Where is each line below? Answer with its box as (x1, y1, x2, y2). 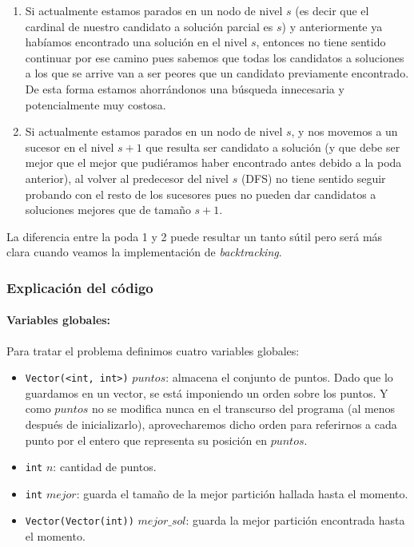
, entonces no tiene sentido (256, 34, 386, 50)
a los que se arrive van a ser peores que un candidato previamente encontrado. (25, 65, 409, 81)
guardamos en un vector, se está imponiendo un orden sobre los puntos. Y (25, 384, 388, 401)
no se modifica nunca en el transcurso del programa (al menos (91, 400, 396, 417)
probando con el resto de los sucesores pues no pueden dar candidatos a (25, 185, 376, 202)
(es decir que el (295, 2, 369, 18)
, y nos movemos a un (291, 123, 398, 140)
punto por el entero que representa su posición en (25, 431, 267, 448)
